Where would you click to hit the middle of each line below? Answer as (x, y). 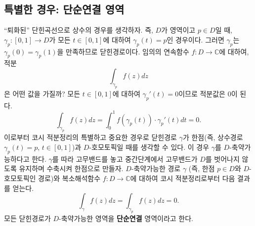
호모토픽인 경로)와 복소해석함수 (52, 178)
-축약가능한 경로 (156, 168)
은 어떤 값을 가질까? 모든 (42, 93)
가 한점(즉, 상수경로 (213, 137)
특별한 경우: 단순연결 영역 (64, 9)
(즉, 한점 (202, 168)
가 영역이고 (178, 30)
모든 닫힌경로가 (27, 218)
